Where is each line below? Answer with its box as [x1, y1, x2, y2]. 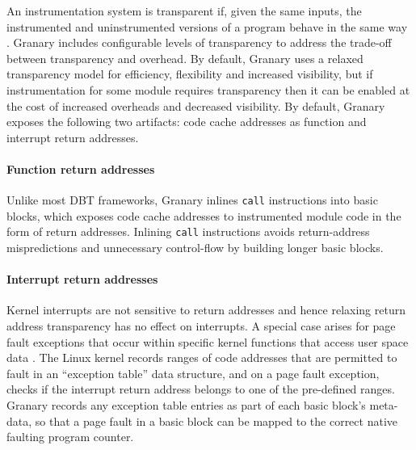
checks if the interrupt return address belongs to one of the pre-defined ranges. [6, 381, 395, 397]
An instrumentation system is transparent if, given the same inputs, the [6, 2, 362, 19]
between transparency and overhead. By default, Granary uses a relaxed [6, 49, 363, 66]
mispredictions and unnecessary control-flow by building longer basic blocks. [6, 239, 384, 256]
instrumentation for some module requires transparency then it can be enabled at [6, 81, 410, 98]
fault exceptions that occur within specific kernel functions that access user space [6, 333, 409, 350]
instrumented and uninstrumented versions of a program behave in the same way [6, 18, 408, 35]
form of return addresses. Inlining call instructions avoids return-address [6, 223, 370, 240]
